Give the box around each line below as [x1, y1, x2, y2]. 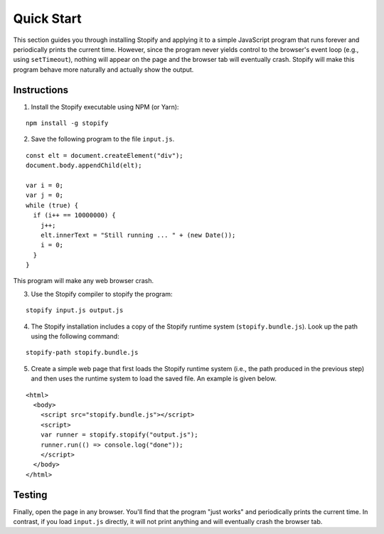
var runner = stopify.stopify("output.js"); [40, 431, 198, 439]
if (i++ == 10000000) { [33, 211, 117, 220]
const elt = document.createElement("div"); [26, 151, 184, 159]
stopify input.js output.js [26, 306, 124, 314]
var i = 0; [26, 181, 64, 189]
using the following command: [31, 332, 120, 341]
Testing [13, 488, 48, 501]
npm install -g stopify [26, 119, 109, 127]
